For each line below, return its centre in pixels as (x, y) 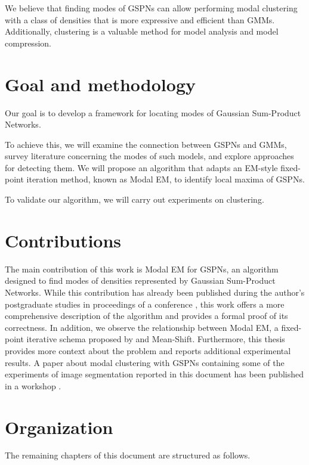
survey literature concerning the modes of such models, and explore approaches (149, 156)
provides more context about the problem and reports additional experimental (148, 350)
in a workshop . (33, 385)
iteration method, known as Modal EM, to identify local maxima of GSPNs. (166, 179)
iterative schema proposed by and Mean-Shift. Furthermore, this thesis (156, 339)
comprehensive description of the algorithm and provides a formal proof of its (146, 316)
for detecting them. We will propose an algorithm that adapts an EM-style (141, 167)
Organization (59, 427)
